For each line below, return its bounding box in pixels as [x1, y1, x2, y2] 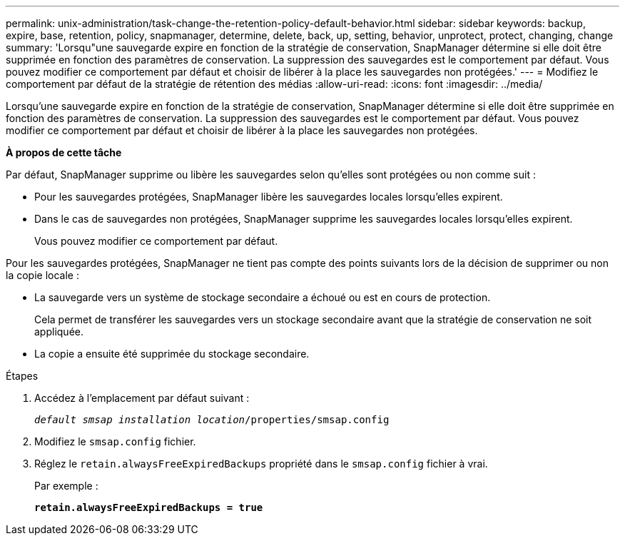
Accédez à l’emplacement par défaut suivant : [34, 392, 250, 404]
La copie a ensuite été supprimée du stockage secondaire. [34, 348, 310, 360]
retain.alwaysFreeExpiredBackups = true [34, 502, 263, 513]
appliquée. [34, 325, 83, 338]
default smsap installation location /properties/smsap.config [34, 414, 390, 425]
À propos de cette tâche [6, 146, 122, 158]
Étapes [6, 370, 39, 382]
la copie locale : [6, 269, 79, 281]
